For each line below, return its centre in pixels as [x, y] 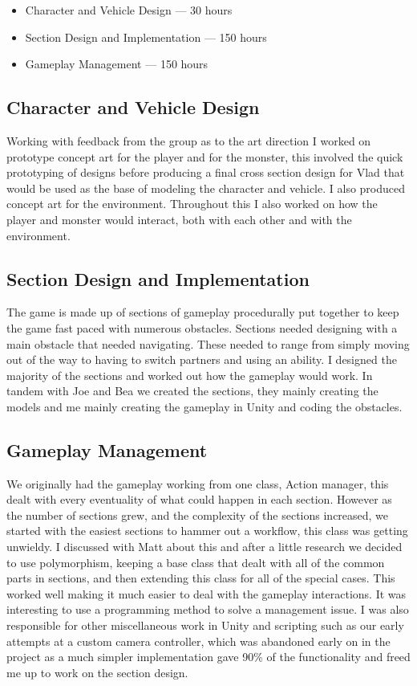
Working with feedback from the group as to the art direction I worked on [189, 140]
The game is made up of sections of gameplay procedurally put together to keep [203, 312]
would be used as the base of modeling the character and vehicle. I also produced [206, 188]
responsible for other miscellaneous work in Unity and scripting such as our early [205, 625]
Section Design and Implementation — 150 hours [146, 37]
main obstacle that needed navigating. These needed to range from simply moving [208, 343]
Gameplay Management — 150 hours [117, 64]
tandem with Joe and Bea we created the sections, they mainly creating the [192, 391]
